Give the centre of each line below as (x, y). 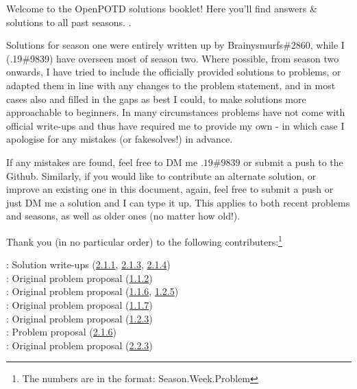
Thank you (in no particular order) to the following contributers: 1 (144, 240)
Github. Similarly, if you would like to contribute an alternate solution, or (161, 175)
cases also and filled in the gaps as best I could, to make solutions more (156, 98)
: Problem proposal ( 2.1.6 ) (62, 332)
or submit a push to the (293, 162)
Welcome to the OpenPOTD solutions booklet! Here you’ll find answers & (162, 8)
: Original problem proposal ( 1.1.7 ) (79, 304)
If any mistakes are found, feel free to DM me (102, 162)
